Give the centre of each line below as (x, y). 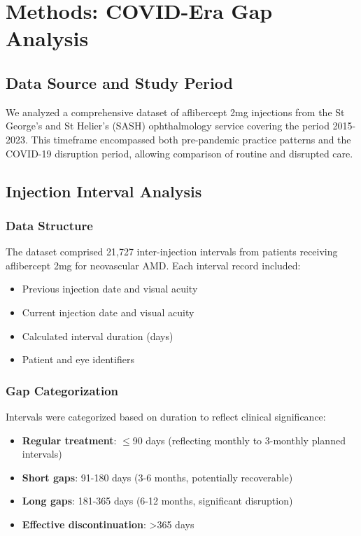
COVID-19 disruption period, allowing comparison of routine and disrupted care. (179, 153)
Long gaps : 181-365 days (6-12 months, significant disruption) (157, 501)
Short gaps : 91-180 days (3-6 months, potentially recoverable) (157, 477)
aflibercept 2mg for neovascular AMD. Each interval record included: (153, 265)
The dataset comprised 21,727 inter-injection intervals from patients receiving (172, 252)
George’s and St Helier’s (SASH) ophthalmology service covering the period (168, 126)
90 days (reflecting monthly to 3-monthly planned (239, 440)
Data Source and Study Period (119, 82)
